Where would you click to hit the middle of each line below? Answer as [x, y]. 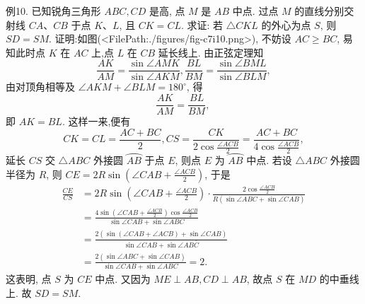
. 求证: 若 [202, 24]
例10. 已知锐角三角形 [53, 11]
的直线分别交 [324, 11]
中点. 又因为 [123, 279]
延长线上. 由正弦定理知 [211, 52]
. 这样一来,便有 [96, 121]
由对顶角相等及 [40, 87]
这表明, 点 [29, 279]
